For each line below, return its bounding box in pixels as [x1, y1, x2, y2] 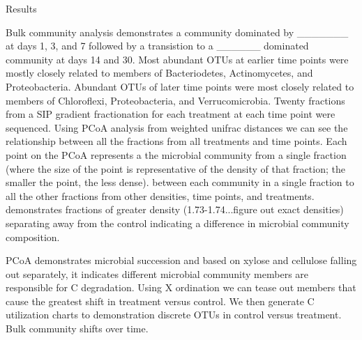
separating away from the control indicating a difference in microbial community [6, 215, 349, 230]
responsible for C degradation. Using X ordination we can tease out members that [6, 280, 356, 295]
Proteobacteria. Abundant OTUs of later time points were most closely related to [6, 79, 354, 93]
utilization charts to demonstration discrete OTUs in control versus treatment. [6, 307, 342, 322]
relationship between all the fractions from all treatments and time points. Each [6, 134, 347, 148]
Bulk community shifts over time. [6, 321, 149, 336]
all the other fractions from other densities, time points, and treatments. [6, 188, 315, 203]
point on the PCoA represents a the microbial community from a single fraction [6, 147, 347, 162]
